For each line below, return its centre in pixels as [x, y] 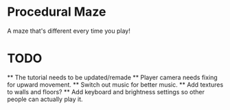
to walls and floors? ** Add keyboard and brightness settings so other [106, 92]
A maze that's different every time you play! [69, 31]
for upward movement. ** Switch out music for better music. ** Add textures [115, 84]
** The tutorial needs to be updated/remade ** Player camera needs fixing [112, 77]
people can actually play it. [45, 99]
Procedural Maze [57, 12]
